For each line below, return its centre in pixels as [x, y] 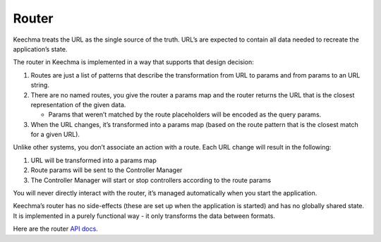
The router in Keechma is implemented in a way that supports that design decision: [133, 62]
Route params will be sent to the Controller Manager [107, 170]
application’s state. [40, 49]
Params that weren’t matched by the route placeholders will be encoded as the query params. [185, 115]
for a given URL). [55, 135]
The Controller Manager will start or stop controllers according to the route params [151, 180]
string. [40, 85]
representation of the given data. [78, 104]
